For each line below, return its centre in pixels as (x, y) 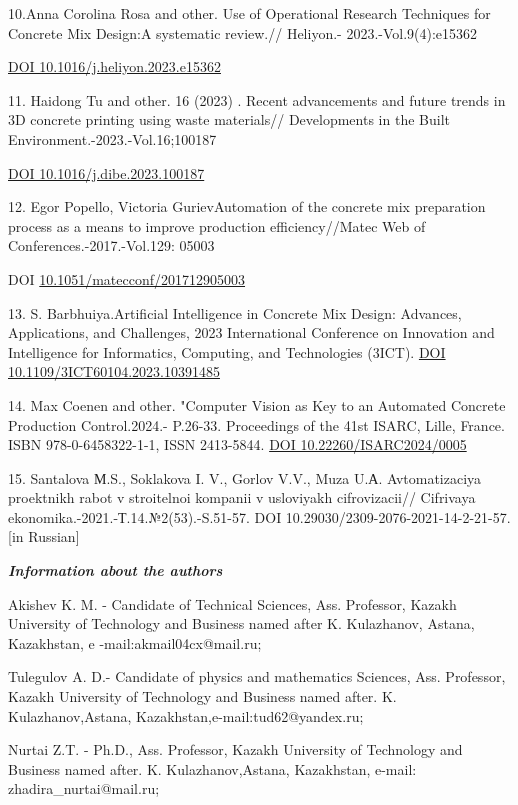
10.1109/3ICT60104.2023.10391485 (114, 371)
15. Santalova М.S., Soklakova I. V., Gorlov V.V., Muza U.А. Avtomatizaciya (245, 477)
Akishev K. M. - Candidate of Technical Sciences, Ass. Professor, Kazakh (232, 603)
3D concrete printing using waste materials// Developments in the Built (229, 119)
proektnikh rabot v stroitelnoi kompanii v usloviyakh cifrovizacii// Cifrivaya (242, 497)
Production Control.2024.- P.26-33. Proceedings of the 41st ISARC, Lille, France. (256, 424)
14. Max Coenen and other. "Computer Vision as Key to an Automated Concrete (257, 404)
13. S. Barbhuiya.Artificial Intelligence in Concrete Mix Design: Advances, (235, 312)
